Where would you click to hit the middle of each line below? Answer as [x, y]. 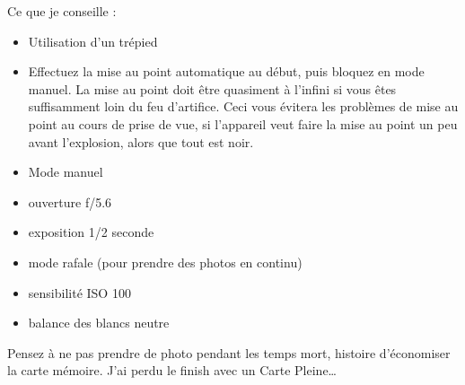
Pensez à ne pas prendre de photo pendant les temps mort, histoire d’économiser [229, 352]
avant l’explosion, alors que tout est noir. [141, 141]
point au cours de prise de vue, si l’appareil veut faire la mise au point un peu [243, 123]
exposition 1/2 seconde [91, 232]
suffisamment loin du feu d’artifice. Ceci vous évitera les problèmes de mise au [243, 106]
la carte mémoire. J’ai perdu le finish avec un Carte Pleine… [172, 370]
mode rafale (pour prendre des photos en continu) [165, 262]
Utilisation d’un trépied [93, 41]
